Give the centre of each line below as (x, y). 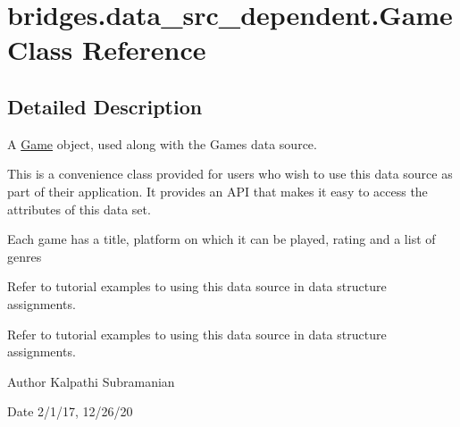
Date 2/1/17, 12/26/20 (70, 411)
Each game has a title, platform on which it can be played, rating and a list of (222, 239)
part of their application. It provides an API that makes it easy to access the (217, 191)
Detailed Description (105, 106)
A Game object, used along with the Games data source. (162, 143)
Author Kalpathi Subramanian (91, 381)
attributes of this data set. (79, 209)
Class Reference (107, 50)
